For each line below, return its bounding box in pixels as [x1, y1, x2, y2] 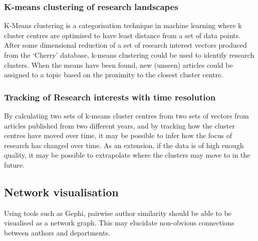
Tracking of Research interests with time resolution [4, 90, 216, 103]
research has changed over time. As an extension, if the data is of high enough [4, 140, 244, 150]
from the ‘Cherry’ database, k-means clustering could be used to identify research [4, 50, 254, 60]
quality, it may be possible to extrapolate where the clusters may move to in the [4, 150, 250, 160]
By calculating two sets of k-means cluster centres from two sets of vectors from [4, 110, 249, 120]
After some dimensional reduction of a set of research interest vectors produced [4, 40, 247, 50]
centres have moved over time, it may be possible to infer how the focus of [4, 130, 232, 141]
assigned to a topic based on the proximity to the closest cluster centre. [4, 69, 223, 80]
